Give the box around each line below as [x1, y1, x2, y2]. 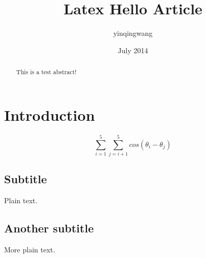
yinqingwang [113, 28, 153, 38]
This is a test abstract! [16, 68, 77, 76]
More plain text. [4, 244, 55, 254]
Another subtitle [4, 220, 94, 236]
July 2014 [118, 45, 148, 55]
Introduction [4, 104, 95, 125]
